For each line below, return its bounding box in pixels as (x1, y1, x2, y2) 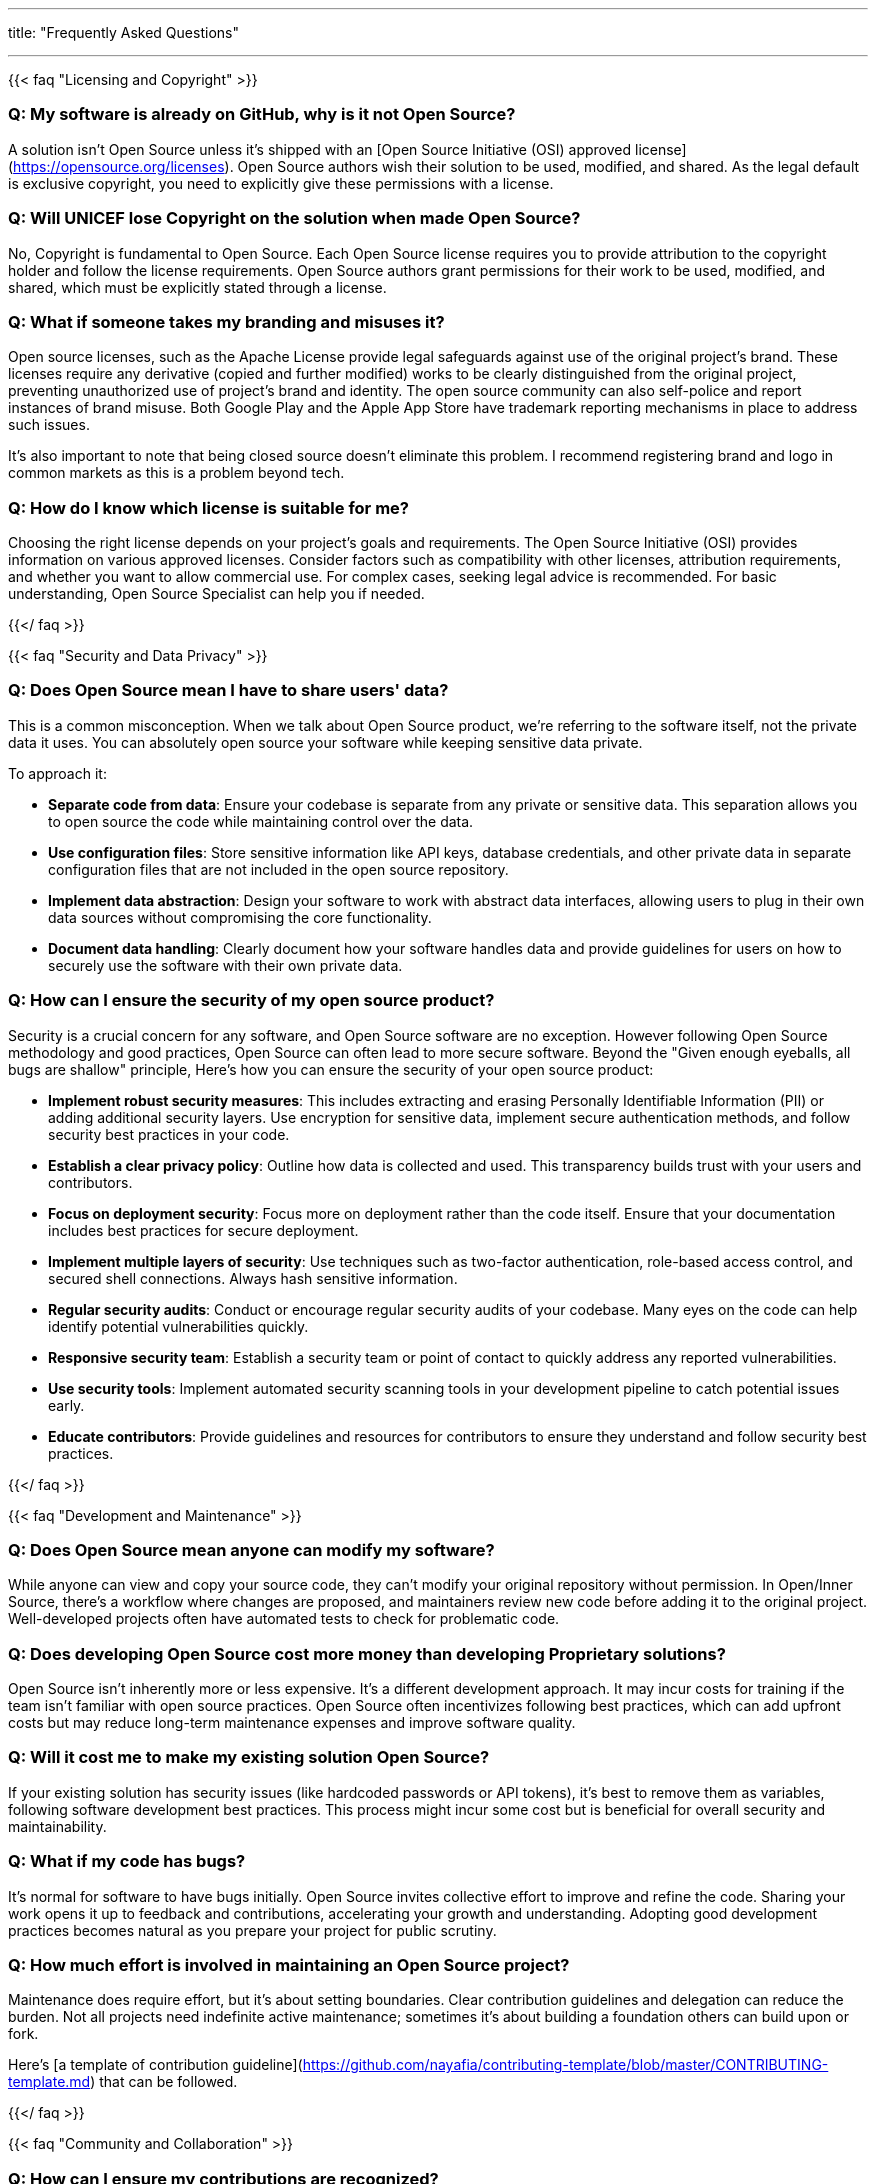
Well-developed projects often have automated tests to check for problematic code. (8, 1610, 560, 1628)
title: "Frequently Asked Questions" (8, 24, 239, 41)
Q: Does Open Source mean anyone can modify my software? (8, 1539, 495, 1560)
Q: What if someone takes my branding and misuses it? (8, 311, 445, 332)
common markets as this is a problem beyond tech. (8, 464, 345, 482)
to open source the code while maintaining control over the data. (48, 812, 474, 830)
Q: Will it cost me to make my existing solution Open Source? (8, 1747, 490, 1768)
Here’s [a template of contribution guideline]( (8, 2056, 303, 2074)
